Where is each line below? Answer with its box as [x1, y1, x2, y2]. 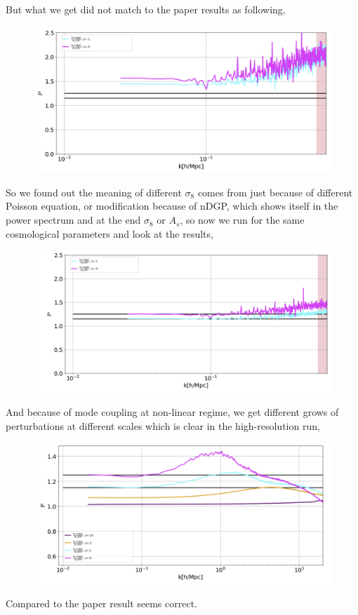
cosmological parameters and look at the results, [6, 226, 213, 241]
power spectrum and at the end [6, 212, 141, 227]
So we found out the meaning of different [6, 184, 182, 199]
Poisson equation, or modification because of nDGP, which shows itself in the [6, 198, 338, 213]
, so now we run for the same [180, 212, 305, 227]
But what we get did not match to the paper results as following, [6, 2, 286, 16]
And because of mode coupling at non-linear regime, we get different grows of [6, 404, 339, 419]
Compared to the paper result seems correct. [6, 595, 197, 610]
